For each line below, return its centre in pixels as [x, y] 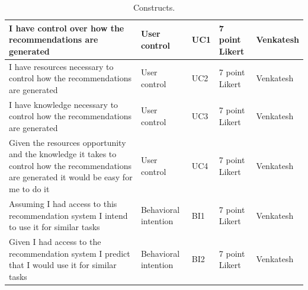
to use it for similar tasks [54, 227]
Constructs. [154, 7]
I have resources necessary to [61, 66]
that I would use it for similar [63, 265]
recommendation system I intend [68, 215]
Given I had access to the [55, 241]
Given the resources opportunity [68, 142]
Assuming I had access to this [63, 203]
